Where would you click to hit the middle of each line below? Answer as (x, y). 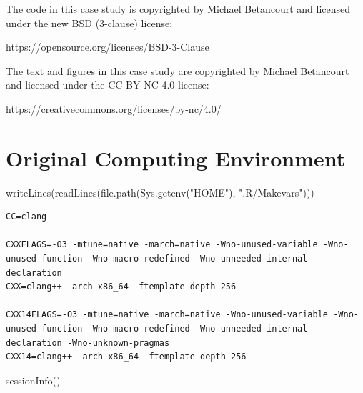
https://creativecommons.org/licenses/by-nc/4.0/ (114, 108)
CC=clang (26, 217)
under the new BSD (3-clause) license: (89, 23)
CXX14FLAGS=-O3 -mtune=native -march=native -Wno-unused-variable (167, 315)
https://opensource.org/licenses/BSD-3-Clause (108, 47)
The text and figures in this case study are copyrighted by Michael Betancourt (178, 70)
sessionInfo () (33, 380)
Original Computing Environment (176, 158)
